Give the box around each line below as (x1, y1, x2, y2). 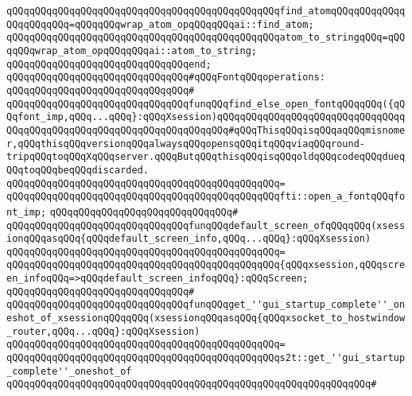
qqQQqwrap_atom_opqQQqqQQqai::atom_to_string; (6, 45, 257, 56)
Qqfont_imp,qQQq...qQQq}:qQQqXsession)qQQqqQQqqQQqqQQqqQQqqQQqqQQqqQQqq (6, 111, 406, 123)
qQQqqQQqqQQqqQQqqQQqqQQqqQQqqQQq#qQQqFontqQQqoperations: (6, 72, 325, 83)
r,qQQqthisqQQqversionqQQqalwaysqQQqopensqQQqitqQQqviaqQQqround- (6, 138, 366, 149)
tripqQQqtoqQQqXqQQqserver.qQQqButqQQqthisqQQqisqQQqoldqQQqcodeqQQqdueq (6, 151, 406, 163)
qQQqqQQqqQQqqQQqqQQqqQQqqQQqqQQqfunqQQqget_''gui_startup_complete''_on (6, 299, 406, 311)
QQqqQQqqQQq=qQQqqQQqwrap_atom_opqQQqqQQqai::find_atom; (6, 18, 314, 30)
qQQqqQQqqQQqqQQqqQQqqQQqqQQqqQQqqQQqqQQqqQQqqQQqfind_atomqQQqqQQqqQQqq (6, 6, 406, 17)
